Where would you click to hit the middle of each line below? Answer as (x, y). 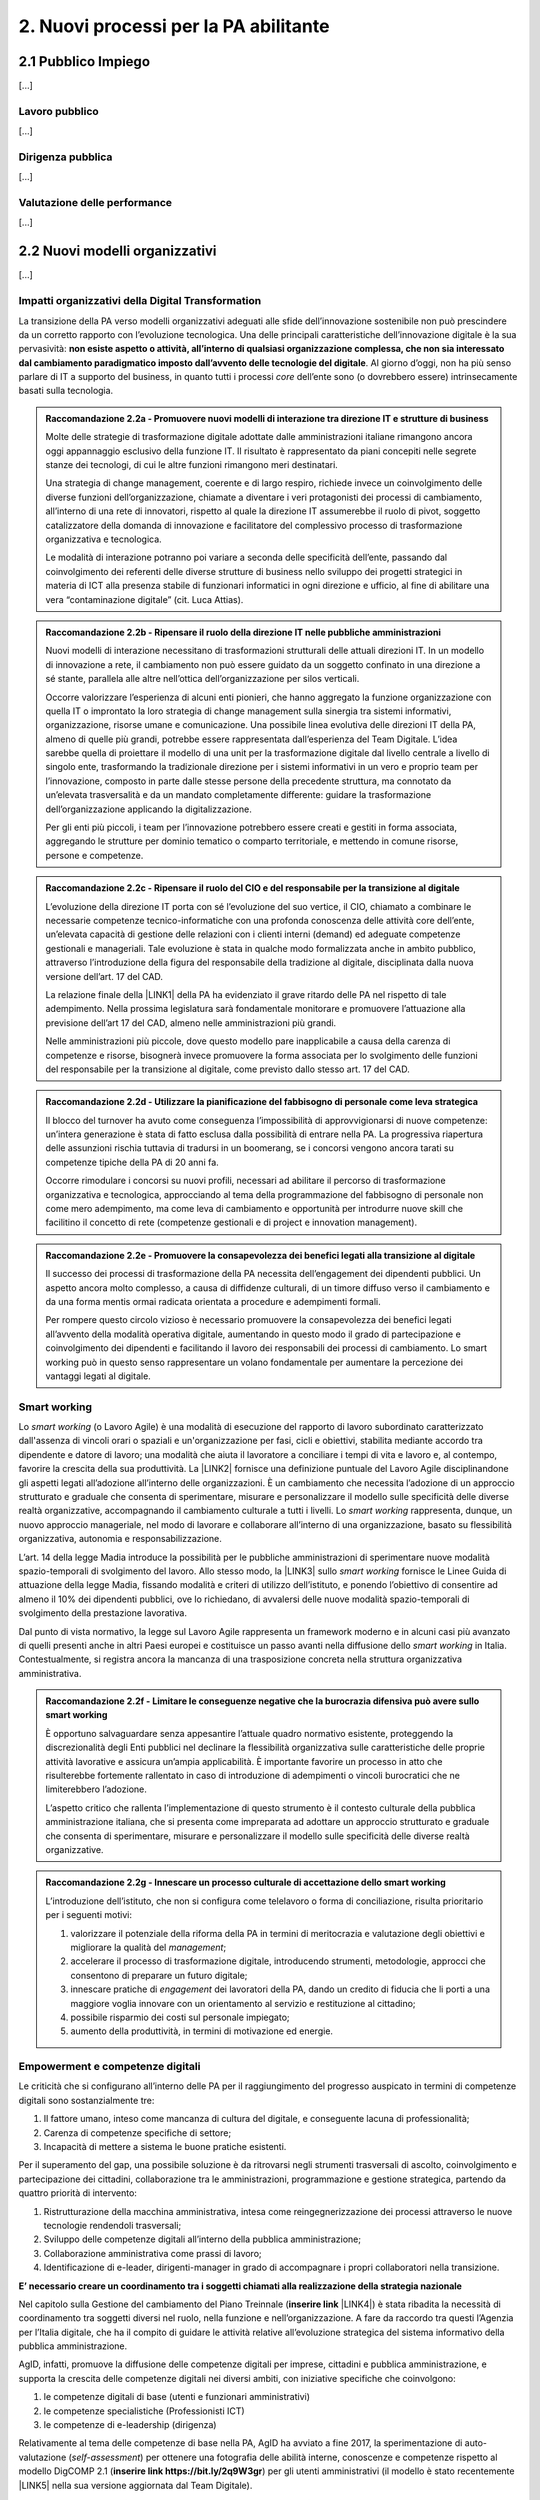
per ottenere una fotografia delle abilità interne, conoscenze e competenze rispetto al (321, 2457)
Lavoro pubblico (58, 111)
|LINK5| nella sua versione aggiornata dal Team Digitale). (135, 2485)
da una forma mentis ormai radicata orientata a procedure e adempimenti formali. (213, 1301)
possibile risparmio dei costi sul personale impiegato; (180, 2017)
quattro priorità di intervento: (77, 2193)
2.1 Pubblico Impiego (84, 61)
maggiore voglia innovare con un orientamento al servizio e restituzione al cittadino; (243, 2003)
